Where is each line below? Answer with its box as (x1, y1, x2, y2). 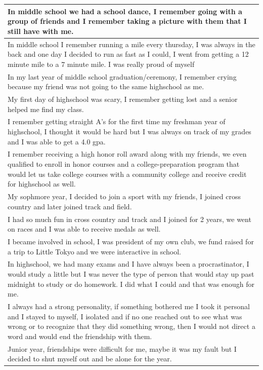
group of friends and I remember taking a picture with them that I (8, 16, 247, 26)
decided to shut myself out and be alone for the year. (8, 353, 172, 364)
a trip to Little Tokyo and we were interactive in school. (8, 246, 181, 256)
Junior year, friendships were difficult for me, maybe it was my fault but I (8, 343, 237, 354)
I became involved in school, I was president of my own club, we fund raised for (8, 236, 254, 246)
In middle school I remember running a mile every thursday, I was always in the (8, 39, 255, 49)
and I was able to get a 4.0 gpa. (8, 136, 106, 146)
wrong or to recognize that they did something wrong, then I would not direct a (8, 321, 255, 331)
